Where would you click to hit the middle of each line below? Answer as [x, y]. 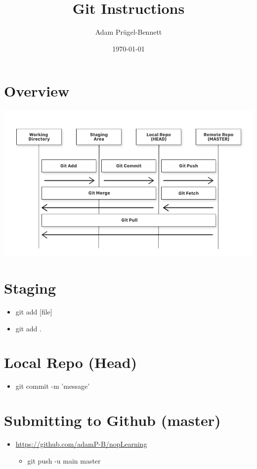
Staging [30, 288]
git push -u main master [64, 460]
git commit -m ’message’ [53, 386]
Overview [37, 91]
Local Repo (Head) [71, 362]
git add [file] [34, 312]
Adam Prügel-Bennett [128, 32]
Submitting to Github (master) [112, 420]
